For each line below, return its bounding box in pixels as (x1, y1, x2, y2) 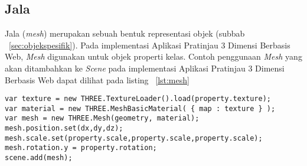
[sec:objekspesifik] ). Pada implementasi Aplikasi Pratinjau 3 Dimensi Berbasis (9, 38, 290, 51)
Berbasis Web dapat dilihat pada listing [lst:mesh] (5, 73, 190, 86)
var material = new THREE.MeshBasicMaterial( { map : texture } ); (5, 104, 276, 113)
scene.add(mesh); (5, 154, 73, 162)
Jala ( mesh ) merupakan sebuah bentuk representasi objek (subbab (5, 27, 245, 40)
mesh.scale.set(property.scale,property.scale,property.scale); (5, 134, 263, 142)
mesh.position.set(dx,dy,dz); (5, 124, 123, 133)
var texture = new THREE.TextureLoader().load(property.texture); (5, 95, 272, 103)
